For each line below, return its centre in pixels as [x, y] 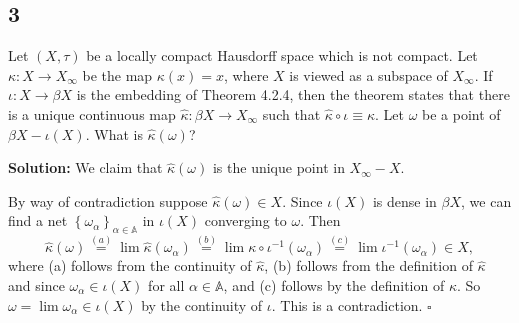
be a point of [461, 113]
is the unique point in [278, 167]
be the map [117, 74]
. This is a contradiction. [347, 304]
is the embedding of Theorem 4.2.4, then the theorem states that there [293, 94]
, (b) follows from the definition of [368, 265]
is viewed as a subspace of [368, 74]
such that [291, 113]
